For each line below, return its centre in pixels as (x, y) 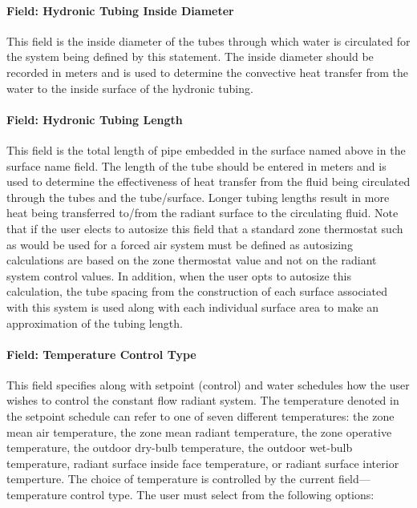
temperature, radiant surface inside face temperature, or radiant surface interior (203, 463)
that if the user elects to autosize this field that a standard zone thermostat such (205, 228)
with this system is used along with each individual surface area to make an (193, 306)
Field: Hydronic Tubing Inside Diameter (120, 10)
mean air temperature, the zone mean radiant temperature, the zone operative (199, 431)
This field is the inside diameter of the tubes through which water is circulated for (208, 40)
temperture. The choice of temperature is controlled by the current (171, 479)
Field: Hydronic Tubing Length (95, 119)
